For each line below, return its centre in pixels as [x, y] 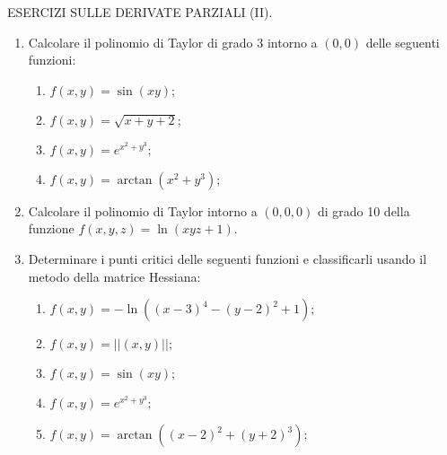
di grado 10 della [364, 210]
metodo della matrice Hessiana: [114, 276]
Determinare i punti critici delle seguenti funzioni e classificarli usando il [228, 258]
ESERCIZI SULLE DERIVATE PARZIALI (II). [140, 12]
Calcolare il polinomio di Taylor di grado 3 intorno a [173, 42]
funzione [51, 228]
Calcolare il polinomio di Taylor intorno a [143, 210]
